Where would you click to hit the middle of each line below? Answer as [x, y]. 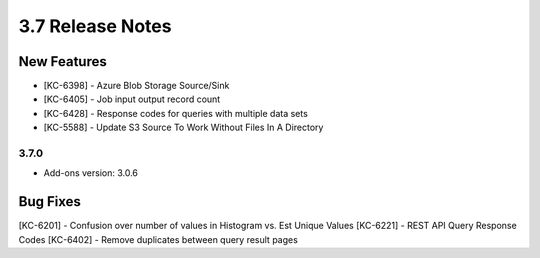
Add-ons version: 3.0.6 [91, 173]
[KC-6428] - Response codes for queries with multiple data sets [176, 113]
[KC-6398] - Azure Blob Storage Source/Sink [136, 86]
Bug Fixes [50, 201]
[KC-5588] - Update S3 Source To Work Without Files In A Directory [183, 127]
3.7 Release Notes [95, 26]
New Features [62, 61]
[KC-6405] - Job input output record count [132, 99]
